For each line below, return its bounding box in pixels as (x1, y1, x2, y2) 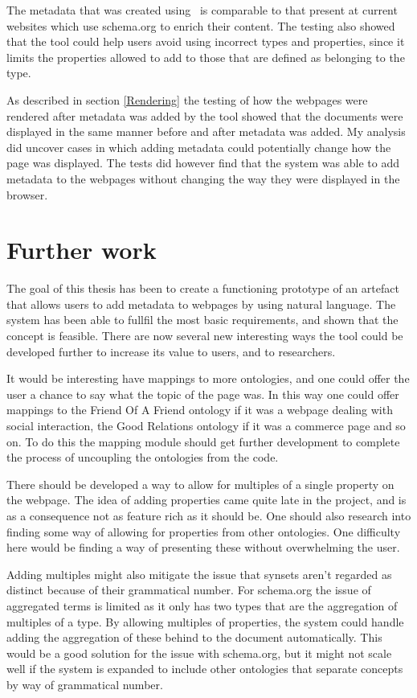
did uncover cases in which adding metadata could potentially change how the (6, 138, 391, 155)
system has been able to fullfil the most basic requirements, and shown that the (6, 311, 399, 328)
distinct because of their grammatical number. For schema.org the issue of (6, 581, 371, 598)
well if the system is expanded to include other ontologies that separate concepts (6, 660, 403, 677)
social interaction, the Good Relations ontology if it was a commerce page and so (6, 417, 406, 433)
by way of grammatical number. (6, 675, 163, 692)
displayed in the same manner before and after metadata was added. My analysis (6, 123, 406, 140)
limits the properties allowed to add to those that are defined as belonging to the (6, 48, 405, 65)
